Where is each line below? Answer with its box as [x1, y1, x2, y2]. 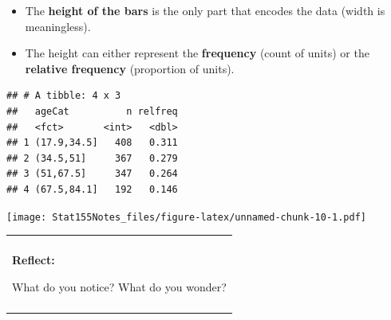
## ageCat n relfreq [6, 105, 178, 117]
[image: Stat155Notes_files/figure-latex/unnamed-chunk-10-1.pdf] [6, 211, 367, 223]
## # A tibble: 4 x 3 [6, 90, 121, 102]
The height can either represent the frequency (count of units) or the [25, 45, 369, 61]
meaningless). [25, 18, 91, 34]
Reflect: [12, 252, 55, 268]
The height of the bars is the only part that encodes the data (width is [25, 2, 385, 18]
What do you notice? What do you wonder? [12, 278, 227, 295]
